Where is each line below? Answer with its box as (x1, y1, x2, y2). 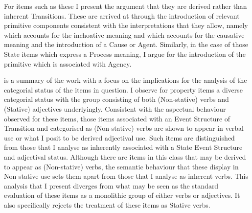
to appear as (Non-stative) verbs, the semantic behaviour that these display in (4, 161, 239, 171)
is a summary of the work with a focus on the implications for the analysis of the (4, 75, 247, 85)
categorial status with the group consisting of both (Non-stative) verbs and (4, 94, 229, 104)
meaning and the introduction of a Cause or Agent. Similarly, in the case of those (4, 39, 248, 49)
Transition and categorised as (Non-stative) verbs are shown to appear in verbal (4, 123, 244, 133)
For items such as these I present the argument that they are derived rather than (4, 1, 247, 11)
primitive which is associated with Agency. (4, 58, 132, 69)
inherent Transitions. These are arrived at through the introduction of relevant (4, 10, 240, 21)
